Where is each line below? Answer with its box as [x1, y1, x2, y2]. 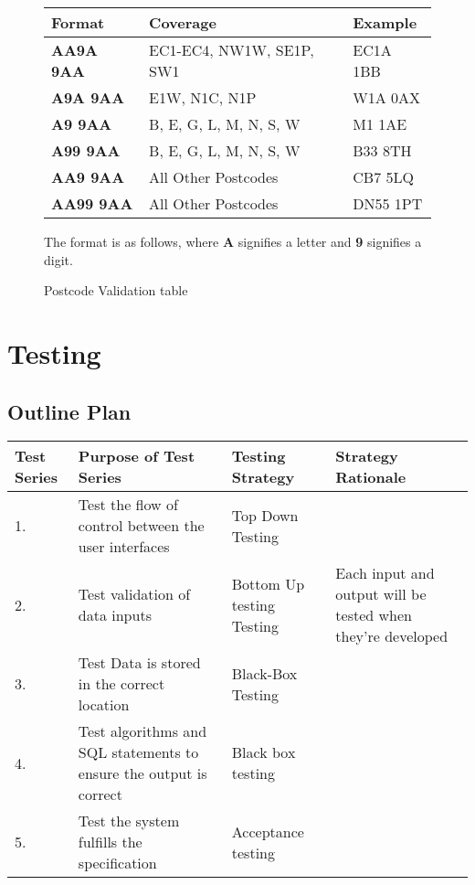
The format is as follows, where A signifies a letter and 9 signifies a [44, 232, 422, 251]
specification [78, 852, 157, 874]
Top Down [231, 504, 299, 526]
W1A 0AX [353, 87, 421, 108]
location [78, 694, 130, 716]
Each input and [335, 562, 435, 584]
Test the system [78, 810, 180, 832]
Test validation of [78, 583, 191, 605]
